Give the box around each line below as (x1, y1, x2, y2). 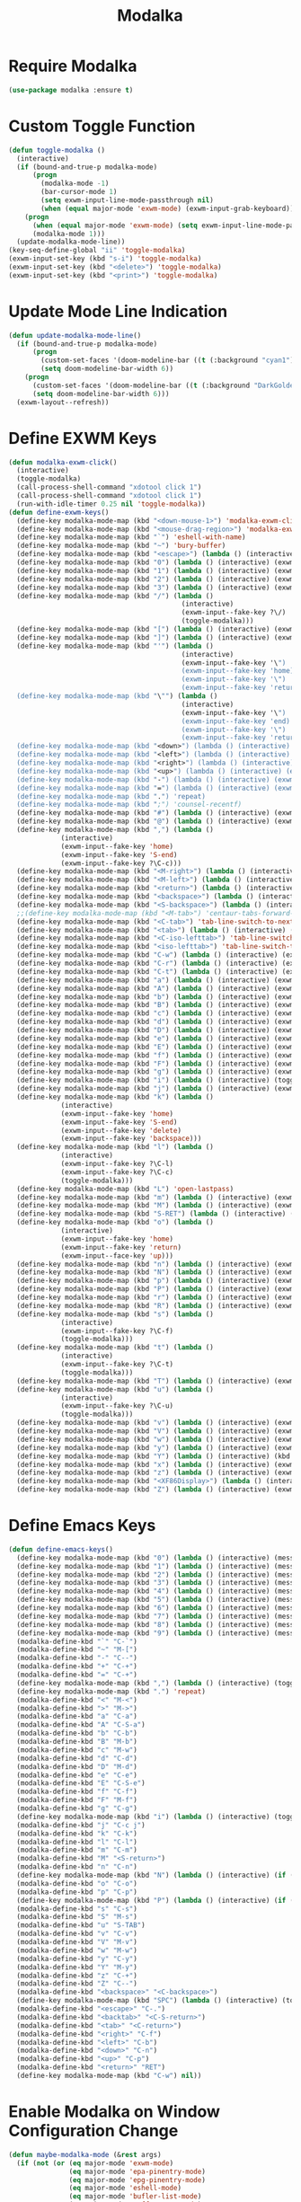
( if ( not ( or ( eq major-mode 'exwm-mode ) (16, 2158, 174, 2168)
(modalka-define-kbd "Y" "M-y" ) (16, 1962, 138, 1972)
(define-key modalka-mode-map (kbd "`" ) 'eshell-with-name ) (16, 533, 246, 542)
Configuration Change (8, 2121, 179, 2141)
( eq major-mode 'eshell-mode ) (68, 2184, 181, 2193)
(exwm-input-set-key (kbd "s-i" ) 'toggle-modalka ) (8, 254, 202, 263)
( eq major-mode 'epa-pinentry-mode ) (68, 2167, 206, 2176)
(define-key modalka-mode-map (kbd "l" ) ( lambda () (16, 1143, 215, 1152)
